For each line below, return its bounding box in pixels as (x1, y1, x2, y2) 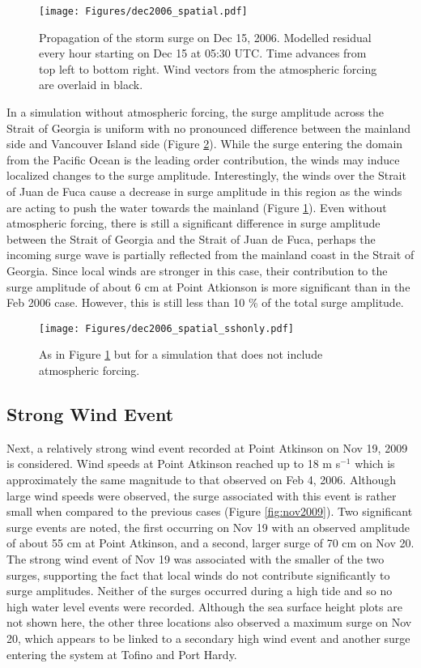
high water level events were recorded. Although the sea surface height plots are (6, 598, 402, 615)
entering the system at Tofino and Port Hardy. (6, 645, 237, 662)
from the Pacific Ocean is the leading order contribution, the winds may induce (6, 151, 400, 168)
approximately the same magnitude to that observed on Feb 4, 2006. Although (6, 470, 397, 487)
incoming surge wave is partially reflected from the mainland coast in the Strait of (6, 246, 415, 263)
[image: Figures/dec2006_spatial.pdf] (39, 6, 248, 17)
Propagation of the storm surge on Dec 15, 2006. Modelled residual (39, 28, 372, 45)
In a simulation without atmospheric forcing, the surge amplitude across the (6, 104, 385, 121)
